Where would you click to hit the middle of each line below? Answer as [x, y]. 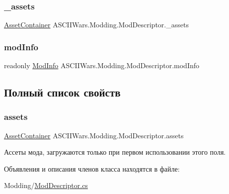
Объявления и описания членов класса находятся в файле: [92, 168]
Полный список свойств [62, 92]
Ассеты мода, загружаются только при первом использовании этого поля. [115, 152]
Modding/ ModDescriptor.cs [46, 185]
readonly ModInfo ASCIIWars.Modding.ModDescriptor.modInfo [102, 65]
